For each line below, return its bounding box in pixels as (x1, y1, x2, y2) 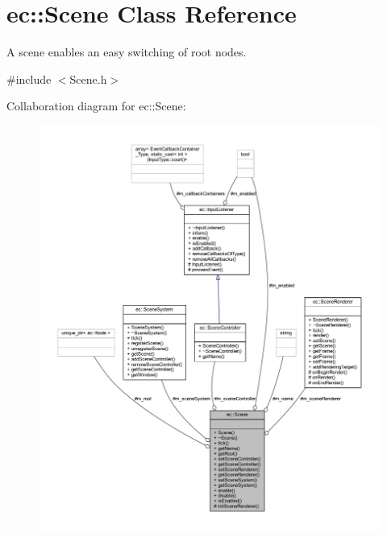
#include (6, 70, 52, 87)
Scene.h (69, 70, 107, 87)
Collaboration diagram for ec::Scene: (6, 97, 186, 114)
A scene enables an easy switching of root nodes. (6, 43, 247, 60)
